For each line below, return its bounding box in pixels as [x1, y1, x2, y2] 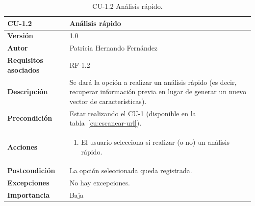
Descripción [7, 86, 48, 97]
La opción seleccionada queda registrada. [69, 165, 192, 176]
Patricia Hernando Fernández [69, 43, 158, 53]
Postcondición [7, 165, 55, 176]
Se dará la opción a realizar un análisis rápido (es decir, [69, 77, 237, 87]
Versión [7, 30, 33, 41]
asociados [7, 64, 40, 75]
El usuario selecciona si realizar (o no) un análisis [81, 137, 229, 147]
